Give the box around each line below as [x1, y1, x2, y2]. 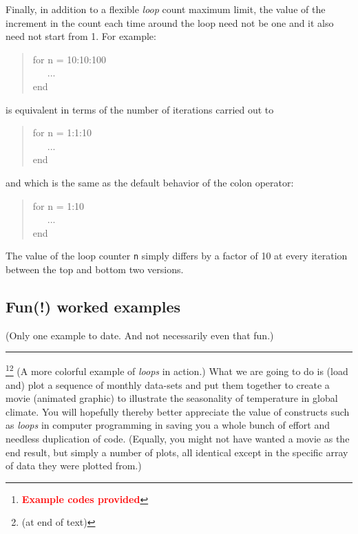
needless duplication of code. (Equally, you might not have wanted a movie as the [6, 431, 350, 445]
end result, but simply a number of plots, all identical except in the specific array [6, 445, 348, 459]
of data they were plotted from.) [6, 458, 142, 473]
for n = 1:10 [32, 198, 85, 213]
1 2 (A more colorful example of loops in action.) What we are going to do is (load [6, 362, 348, 378]
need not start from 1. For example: [6, 29, 156, 43]
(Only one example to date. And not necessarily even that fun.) [6, 328, 274, 342]
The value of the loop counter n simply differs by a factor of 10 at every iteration [6, 248, 348, 263]
